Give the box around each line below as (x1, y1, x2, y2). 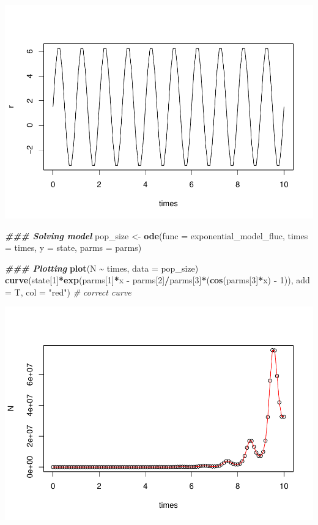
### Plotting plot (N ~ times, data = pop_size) (5, 261, 199, 274)
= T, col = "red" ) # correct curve (5, 285, 131, 298)
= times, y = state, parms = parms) (5, 241, 142, 254)
